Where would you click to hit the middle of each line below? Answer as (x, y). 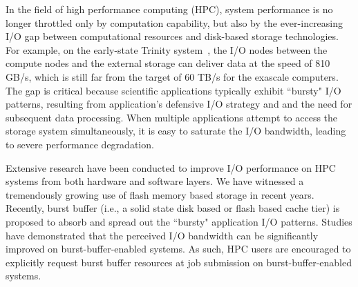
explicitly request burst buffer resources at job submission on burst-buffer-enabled (179, 262)
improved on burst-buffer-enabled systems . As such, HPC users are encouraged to (178, 249)
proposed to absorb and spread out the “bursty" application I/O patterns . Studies (179, 221)
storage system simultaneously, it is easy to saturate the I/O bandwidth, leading (176, 131)
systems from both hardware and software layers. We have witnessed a (155, 181)
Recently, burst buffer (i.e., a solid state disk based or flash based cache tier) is (173, 208)
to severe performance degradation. (80, 144)
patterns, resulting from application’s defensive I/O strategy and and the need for (179, 104)
